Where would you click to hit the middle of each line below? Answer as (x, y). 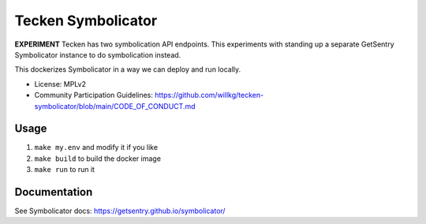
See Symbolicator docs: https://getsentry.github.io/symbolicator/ (120, 211)
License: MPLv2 (60, 84)
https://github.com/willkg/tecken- (209, 95)
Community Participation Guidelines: (94, 95)
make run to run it (64, 170)
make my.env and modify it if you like (96, 147)
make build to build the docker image (98, 159)
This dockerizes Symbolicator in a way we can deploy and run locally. (128, 69)
